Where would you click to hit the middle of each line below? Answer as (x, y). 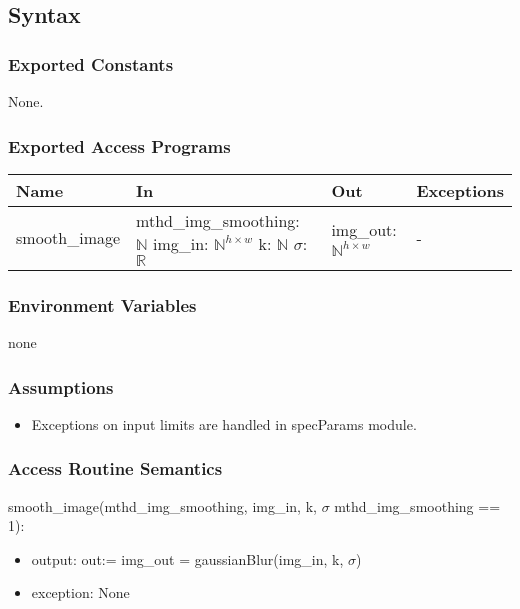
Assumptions (61, 386)
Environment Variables (102, 304)
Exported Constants (91, 63)
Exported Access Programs (119, 145)
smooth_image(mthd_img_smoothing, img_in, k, (162, 505)
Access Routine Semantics (115, 468)
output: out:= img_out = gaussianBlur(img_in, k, (187, 558)
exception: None (80, 592)
